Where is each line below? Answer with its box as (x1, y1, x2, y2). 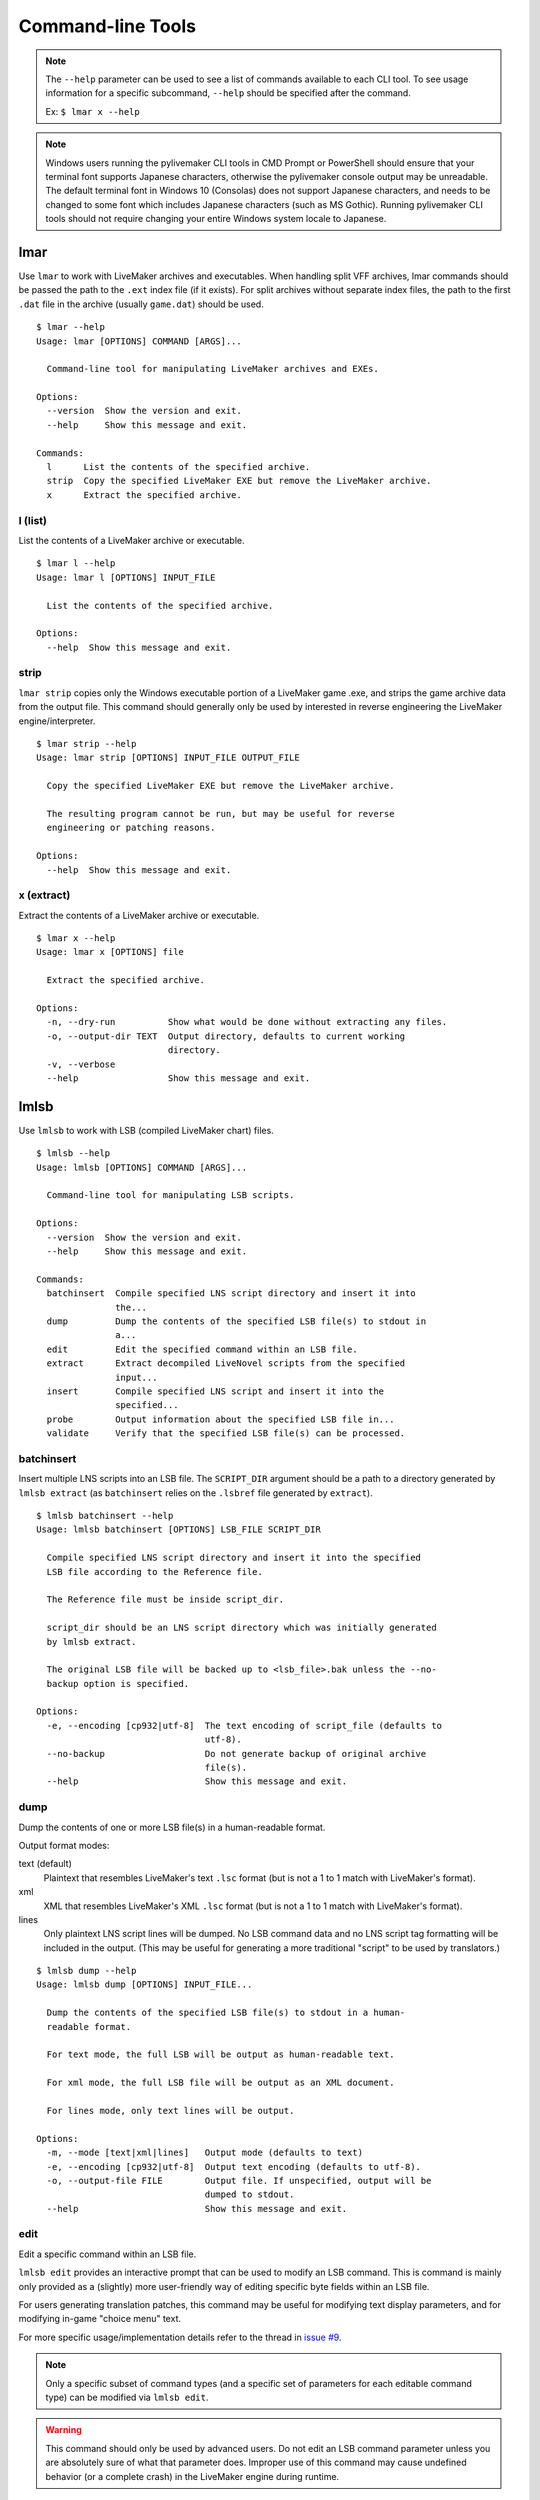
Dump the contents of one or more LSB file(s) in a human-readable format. (18, 1821, 326, 1833)
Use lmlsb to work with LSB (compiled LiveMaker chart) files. (18, 1124, 274, 1136)
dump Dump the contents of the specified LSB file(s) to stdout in (46, 1315, 427, 1327)
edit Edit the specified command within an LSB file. (46, 1343, 359, 1355)
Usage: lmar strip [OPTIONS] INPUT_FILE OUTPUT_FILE (36, 752, 300, 764)
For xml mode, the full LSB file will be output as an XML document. (46, 2077, 395, 2089)
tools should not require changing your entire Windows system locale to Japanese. (45, 213, 387, 225)
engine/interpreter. (18, 715, 96, 727)
